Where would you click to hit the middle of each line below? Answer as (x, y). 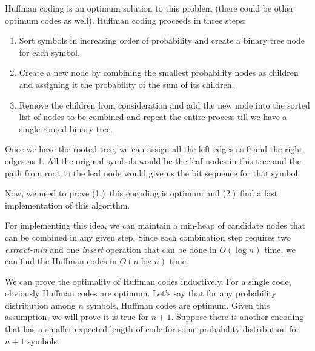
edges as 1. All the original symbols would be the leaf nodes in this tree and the (153, 160)
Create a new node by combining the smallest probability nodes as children (159, 72)
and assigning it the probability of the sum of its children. (127, 84)
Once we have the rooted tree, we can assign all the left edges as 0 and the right (154, 149)
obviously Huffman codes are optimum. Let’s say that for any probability (141, 293)
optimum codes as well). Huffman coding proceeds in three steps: (126, 20)
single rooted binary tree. (66, 128)
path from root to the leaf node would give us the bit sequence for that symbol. (153, 172)
